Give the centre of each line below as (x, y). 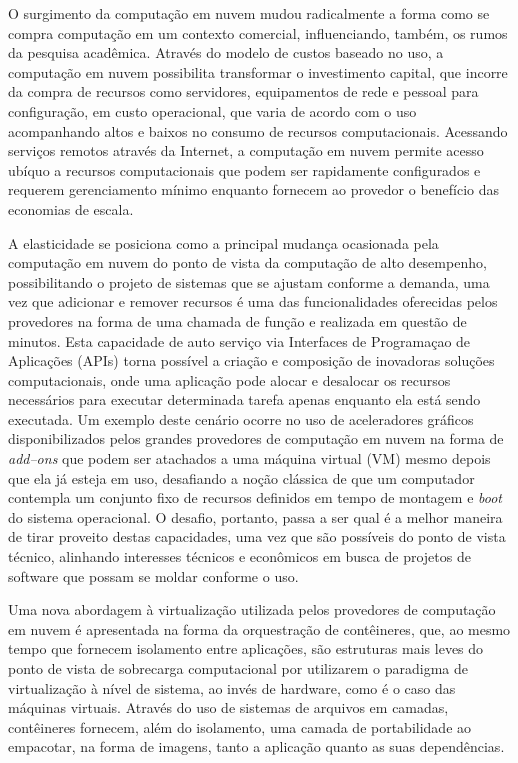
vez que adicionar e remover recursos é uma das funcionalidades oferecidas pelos (253, 301)
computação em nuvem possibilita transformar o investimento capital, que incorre (258, 71)
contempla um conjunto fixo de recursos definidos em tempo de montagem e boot (255, 497)
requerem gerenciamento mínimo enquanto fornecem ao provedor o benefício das (254, 189)
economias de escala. (71, 208)
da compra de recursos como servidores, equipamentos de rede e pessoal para (243, 91)
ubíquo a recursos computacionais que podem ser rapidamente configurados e (244, 169)
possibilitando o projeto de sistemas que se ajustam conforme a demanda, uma (249, 281)
